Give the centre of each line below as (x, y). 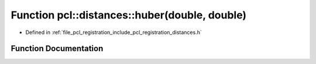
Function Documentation (57, 49)
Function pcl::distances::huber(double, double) (129, 15)
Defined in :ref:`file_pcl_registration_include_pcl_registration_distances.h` (114, 32)
